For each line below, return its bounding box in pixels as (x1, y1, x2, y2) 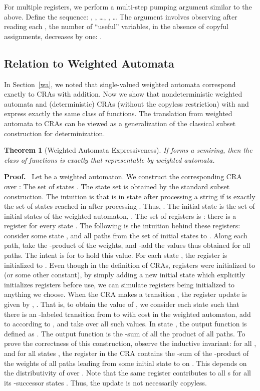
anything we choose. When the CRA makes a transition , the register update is (4, 289, 247, 299)
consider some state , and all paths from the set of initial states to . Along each (4, 230, 247, 240)
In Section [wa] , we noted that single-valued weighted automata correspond (4, 79, 236, 89)
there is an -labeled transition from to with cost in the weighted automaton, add (4, 308, 251, 319)
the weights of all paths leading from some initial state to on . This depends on (4, 357, 247, 368)
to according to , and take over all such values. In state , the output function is (4, 318, 247, 329)
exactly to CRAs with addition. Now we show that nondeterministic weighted (4, 89, 242, 99)
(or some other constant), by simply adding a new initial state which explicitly (4, 269, 245, 280)
